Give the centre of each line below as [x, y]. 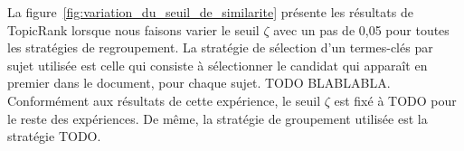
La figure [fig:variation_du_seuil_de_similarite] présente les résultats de [210, 12]
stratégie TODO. [54, 136]
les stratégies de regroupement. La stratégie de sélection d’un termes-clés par [220, 47]
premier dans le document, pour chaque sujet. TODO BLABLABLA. [199, 83]
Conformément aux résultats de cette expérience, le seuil [164, 100]
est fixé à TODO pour [395, 100]
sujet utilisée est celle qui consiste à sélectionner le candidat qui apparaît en [218, 65]
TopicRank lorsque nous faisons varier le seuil [133, 29]
